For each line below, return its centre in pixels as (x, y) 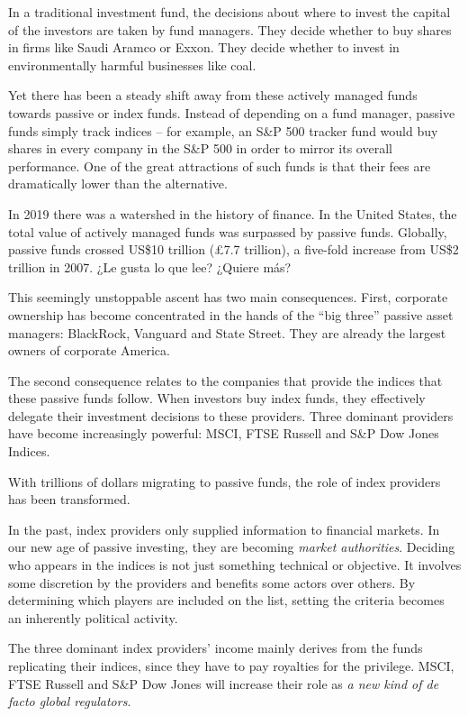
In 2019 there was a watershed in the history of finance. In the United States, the (233, 213)
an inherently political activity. (93, 617)
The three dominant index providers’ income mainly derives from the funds (216, 648)
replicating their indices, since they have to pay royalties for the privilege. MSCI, (231, 666)
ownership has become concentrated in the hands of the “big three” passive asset (231, 314)
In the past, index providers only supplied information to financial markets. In (224, 529)
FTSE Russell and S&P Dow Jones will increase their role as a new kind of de (224, 683)
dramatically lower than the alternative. (118, 184)
